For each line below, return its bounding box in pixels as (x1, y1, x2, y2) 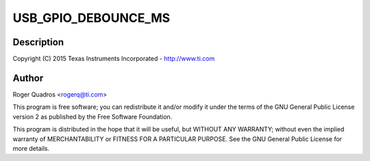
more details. (12, 144, 50, 152)
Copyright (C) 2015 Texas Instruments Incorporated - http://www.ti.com (12, 55, 215, 63)
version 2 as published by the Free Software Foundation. (12, 112, 173, 121)
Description (12, 36, 64, 48)
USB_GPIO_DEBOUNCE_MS (12, 10, 171, 25)
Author (12, 72, 44, 84)
